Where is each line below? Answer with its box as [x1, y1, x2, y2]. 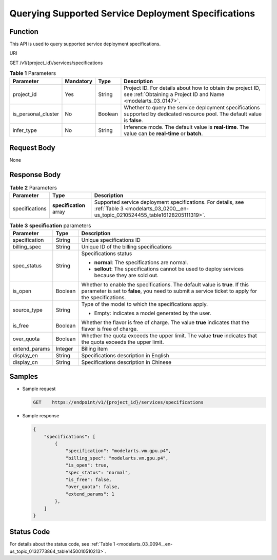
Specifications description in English [81, 352, 169, 359]
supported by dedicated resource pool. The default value [124, 110, 262, 118]
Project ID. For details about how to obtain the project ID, [124, 84, 261, 91]
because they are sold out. [94, 272, 159, 279]
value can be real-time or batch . [124, 130, 203, 137]
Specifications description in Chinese [81, 358, 172, 365]
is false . [124, 117, 143, 124]
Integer [55, 345, 73, 352]
